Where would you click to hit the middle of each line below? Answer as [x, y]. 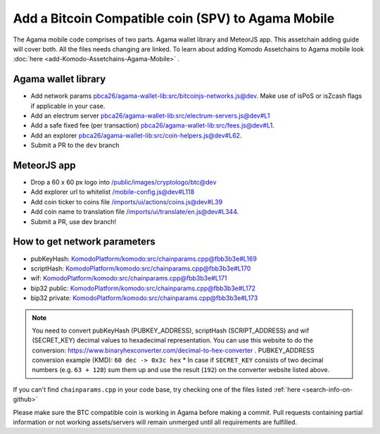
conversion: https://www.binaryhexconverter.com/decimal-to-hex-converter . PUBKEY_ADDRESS [173, 350]
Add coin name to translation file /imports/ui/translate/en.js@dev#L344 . [135, 212]
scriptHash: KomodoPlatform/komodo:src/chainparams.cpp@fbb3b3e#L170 [141, 268]
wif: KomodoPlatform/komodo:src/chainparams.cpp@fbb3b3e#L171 [129, 278]
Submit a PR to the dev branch [75, 145]
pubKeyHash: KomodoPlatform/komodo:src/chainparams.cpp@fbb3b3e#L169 [144, 259]
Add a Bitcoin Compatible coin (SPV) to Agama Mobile [174, 18]
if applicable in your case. [68, 106]
